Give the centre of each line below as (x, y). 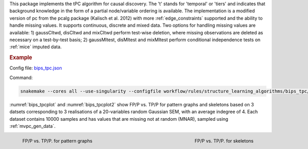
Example (21, 58)
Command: (21, 78)
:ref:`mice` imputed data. (35, 47)
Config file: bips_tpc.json (36, 68)
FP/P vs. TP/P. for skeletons (224, 141)
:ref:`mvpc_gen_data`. (33, 126)
